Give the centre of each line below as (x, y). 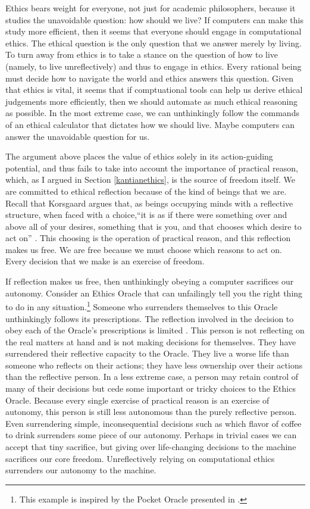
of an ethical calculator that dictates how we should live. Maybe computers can (150, 124)
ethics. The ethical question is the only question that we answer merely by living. (154, 43)
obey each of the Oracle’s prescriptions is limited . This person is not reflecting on (155, 330)
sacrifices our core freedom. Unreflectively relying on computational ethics (140, 458)
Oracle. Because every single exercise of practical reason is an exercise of (137, 400)
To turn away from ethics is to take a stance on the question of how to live (142, 54)
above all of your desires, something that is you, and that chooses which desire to (154, 226)
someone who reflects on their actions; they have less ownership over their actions (154, 365)
